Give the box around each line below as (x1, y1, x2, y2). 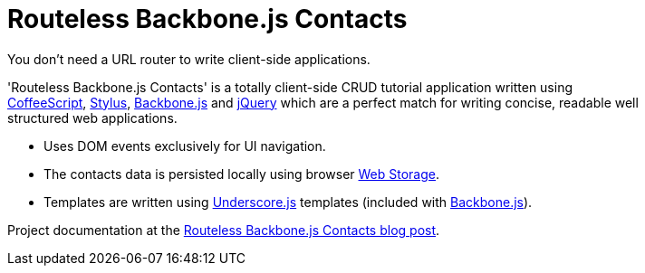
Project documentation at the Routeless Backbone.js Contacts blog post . (7, 221, 440, 238)
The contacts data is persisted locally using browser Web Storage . (43, 165, 440, 182)
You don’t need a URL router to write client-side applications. (7, 51, 371, 67)
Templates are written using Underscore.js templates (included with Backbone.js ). (43, 193, 533, 210)
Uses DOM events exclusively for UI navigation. (43, 137, 326, 154)
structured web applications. (7, 109, 178, 126)
